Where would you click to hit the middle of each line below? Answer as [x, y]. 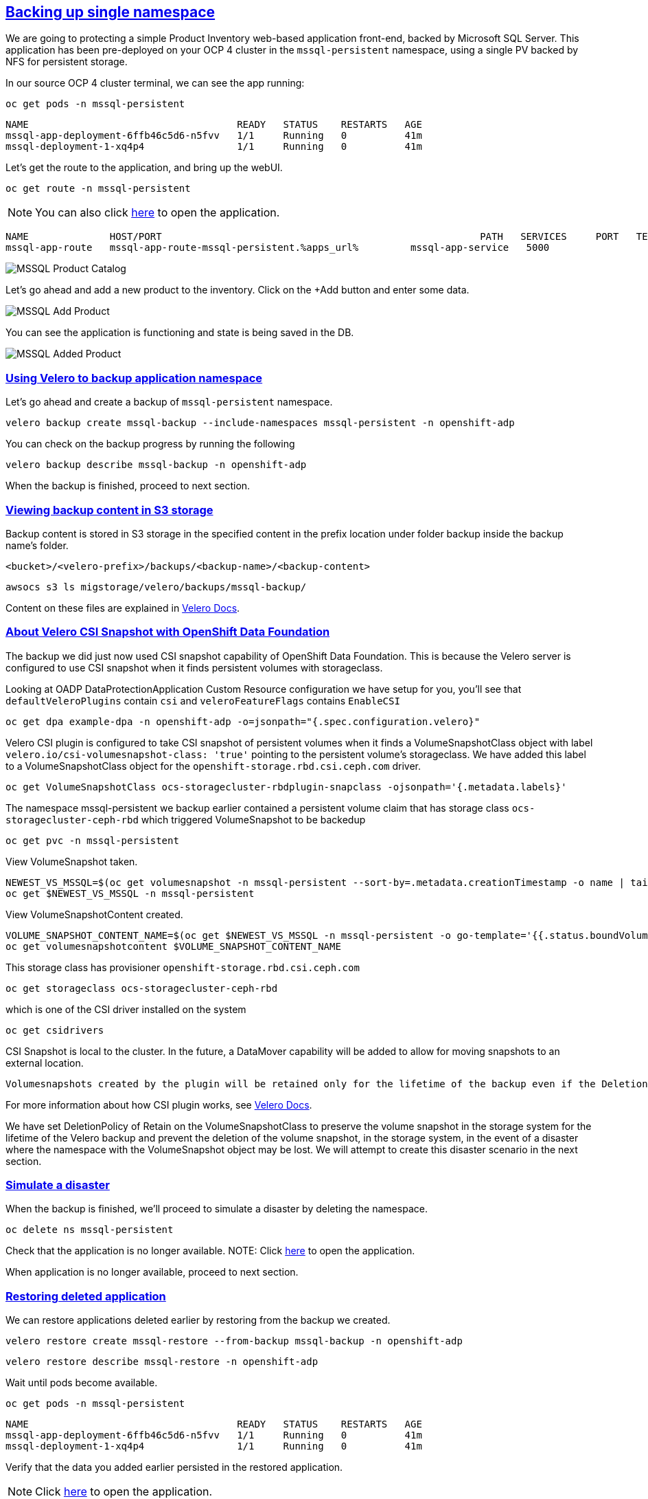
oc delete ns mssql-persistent [90, 1230]
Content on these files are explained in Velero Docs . [123, 608]
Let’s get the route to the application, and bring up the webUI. [144, 168]
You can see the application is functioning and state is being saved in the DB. [180, 333]
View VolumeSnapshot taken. [72, 861]
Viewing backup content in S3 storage [109, 510]
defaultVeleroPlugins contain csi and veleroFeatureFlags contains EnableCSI [203, 700]
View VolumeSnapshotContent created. [94, 914]
